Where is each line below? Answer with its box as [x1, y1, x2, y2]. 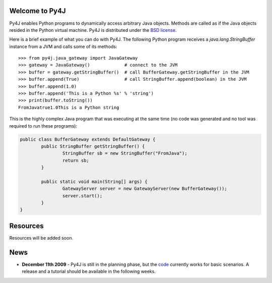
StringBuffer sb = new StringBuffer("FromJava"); [62, 150, 187, 156]
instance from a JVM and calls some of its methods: [9, 43, 118, 49]
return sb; [62, 157, 89, 163]
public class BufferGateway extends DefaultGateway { [20, 136, 156, 142]
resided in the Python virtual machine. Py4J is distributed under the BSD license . [9, 27, 177, 33]
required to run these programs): [9, 123, 78, 129]
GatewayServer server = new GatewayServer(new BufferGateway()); [62, 186, 228, 192]
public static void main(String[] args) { [41, 179, 148, 184]
